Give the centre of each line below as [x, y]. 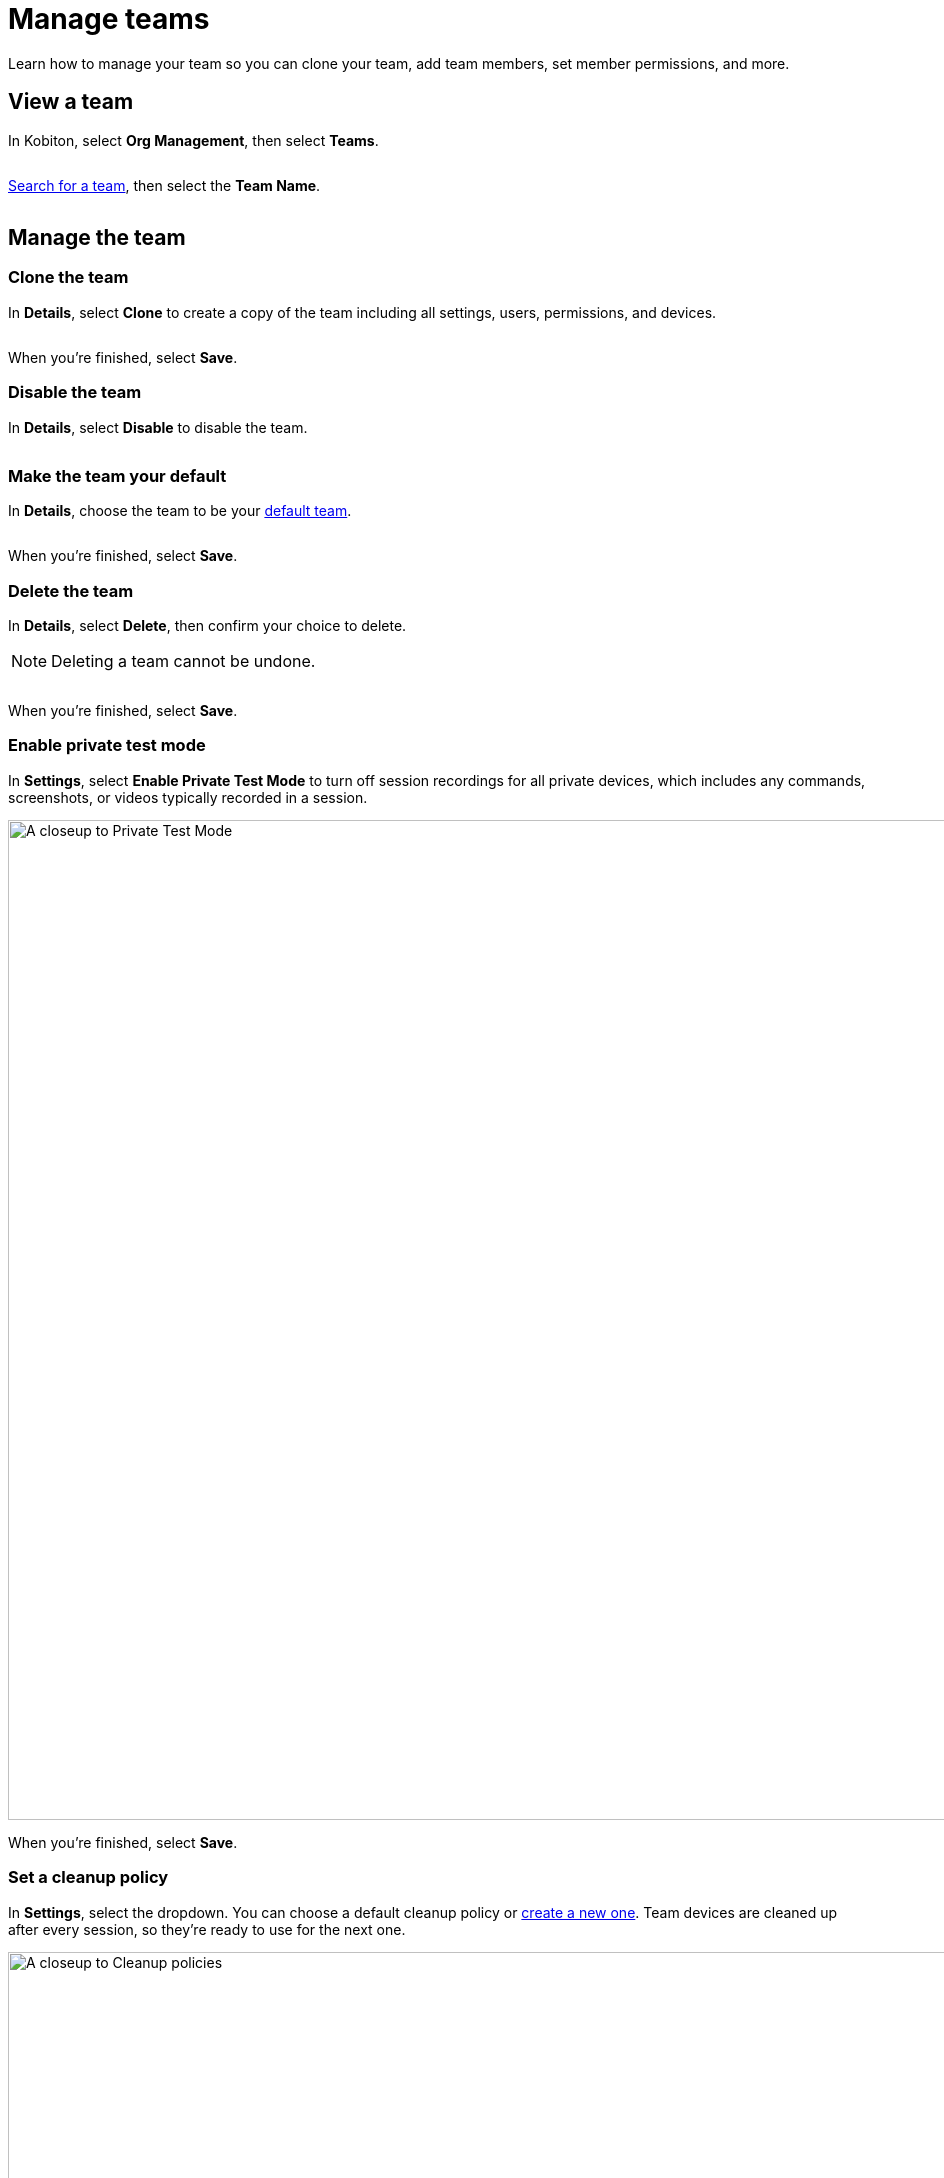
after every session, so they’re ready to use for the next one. [207, 1929]
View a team [71, 102]
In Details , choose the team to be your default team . [180, 511]
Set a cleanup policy [88, 1877]
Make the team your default [117, 475]
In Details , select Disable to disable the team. [158, 427]
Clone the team [68, 277]
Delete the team [71, 590]
